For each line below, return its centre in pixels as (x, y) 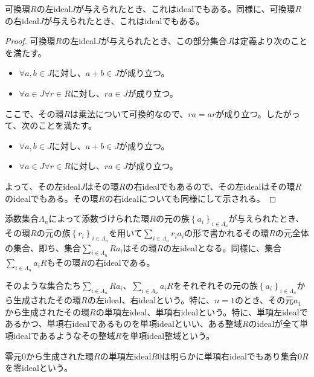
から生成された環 (60, 356)
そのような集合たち (43, 285)
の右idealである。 (121, 262)
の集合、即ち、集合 (43, 247)
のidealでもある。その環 (52, 198)
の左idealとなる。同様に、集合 (223, 247)
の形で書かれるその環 (227, 233)
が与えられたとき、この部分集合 (164, 41)
